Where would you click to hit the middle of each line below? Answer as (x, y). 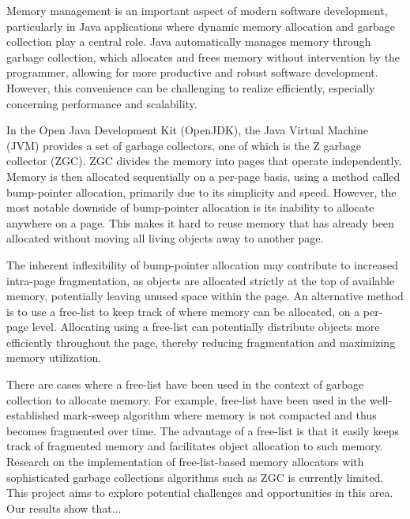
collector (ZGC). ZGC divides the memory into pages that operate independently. (204, 161)
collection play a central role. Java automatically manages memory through (189, 41)
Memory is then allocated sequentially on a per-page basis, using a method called (203, 176)
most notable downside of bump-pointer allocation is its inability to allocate (190, 207)
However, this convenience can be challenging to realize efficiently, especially (191, 87)
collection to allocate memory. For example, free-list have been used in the (186, 399)
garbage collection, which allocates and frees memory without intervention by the (203, 56)
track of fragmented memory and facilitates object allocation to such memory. (195, 446)
